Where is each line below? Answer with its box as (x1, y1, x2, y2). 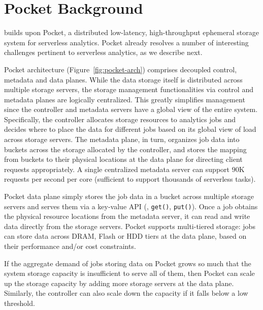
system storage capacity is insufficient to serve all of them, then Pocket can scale (4, 268, 255, 278)
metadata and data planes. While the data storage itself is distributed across (4, 74, 243, 84)
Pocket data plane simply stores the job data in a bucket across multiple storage (4, 191, 254, 202)
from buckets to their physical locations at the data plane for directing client (4, 154, 243, 164)
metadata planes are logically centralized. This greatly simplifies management (4, 94, 245, 104)
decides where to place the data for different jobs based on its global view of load (4, 124, 256, 134)
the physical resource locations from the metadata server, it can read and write (4, 211, 250, 221)
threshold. (4, 298, 35, 308)
